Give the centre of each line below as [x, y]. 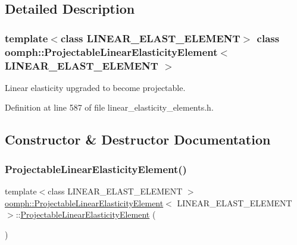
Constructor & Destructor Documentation [138, 139]
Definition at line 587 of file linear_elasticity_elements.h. [109, 107]
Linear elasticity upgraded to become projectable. [95, 87]
